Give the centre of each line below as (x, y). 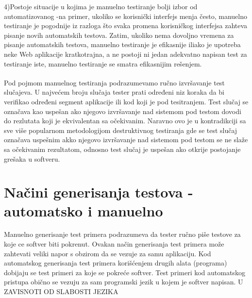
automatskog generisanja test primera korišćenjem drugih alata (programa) (116, 263)
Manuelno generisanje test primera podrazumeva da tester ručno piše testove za (122, 234)
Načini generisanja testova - (99, 192)
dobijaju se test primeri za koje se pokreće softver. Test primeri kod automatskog (125, 272)
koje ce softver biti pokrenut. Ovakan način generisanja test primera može (114, 244)
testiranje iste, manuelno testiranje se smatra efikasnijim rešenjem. (103, 63)
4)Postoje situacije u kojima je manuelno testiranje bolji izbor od (101, 6)
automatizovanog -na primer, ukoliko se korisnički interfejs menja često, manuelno (126, 16)
